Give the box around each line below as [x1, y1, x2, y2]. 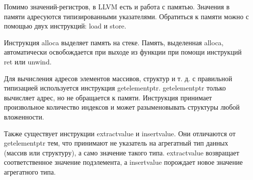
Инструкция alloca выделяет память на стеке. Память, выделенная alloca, [4, 37, 224, 47]
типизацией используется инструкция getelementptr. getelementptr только [4, 83, 226, 93]
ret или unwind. [4, 56, 52, 66]
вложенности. [4, 111, 44, 121]
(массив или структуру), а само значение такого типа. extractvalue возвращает [4, 147, 239, 157]
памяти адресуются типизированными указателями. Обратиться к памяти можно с [4, 11, 249, 21]
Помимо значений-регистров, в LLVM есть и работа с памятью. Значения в [4, 1, 230, 11]
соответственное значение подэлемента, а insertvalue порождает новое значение [4, 157, 243, 167]
